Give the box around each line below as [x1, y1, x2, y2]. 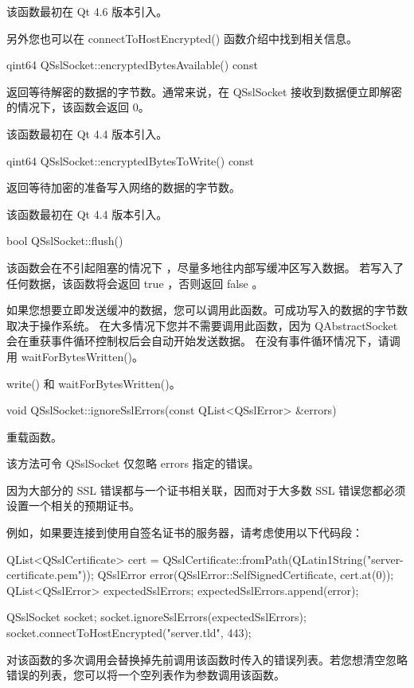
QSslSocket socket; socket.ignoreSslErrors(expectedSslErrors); [6, 608, 307, 625]
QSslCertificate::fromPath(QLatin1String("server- [162, 550, 404, 567]
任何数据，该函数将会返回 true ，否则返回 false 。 [6, 274, 264, 291]
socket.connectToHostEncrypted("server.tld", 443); [6, 624, 252, 641]
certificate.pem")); [6, 566, 94, 583]
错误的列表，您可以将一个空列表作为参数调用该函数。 [6, 667, 285, 683]
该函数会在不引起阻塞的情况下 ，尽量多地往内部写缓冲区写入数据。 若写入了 [6, 258, 404, 275]
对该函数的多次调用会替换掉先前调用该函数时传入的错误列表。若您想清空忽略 [6, 651, 408, 667]
